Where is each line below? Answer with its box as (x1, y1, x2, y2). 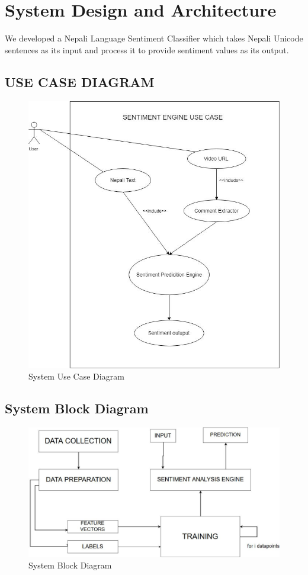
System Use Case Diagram (28, 370, 124, 383)
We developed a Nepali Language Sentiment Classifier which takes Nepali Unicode (5, 32, 303, 44)
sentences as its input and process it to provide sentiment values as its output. (5, 43, 289, 56)
